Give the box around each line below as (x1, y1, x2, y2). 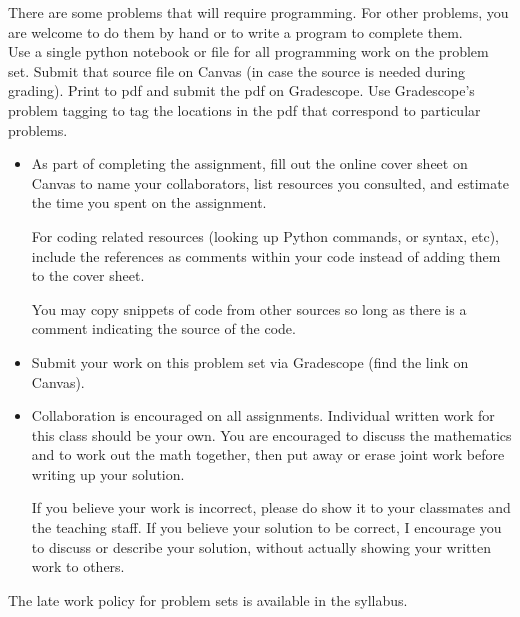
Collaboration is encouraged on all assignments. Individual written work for (31, 405, 495, 426)
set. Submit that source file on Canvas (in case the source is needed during (8, 60, 466, 81)
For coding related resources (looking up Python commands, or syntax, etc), (31, 225, 499, 246)
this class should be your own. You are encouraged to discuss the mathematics (31, 424, 512, 445)
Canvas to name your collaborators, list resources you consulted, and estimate (31, 172, 509, 193)
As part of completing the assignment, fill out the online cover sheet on (31, 153, 468, 174)
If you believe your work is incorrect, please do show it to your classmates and (31, 497, 511, 518)
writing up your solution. (31, 463, 185, 484)
